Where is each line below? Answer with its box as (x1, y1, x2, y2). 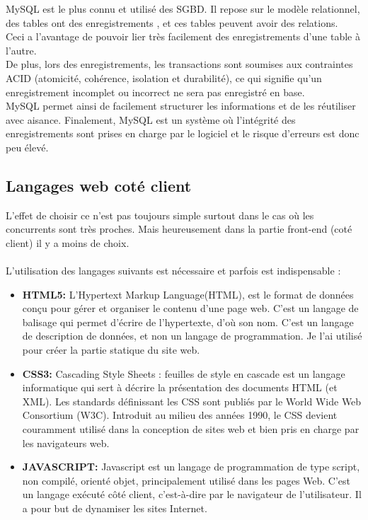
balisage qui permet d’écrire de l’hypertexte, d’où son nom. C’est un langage (22, 314, 354, 329)
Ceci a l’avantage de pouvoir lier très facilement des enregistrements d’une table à (6, 29, 360, 44)
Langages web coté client (6, 174, 192, 196)
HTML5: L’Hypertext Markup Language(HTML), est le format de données (22, 287, 354, 301)
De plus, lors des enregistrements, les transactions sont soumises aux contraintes (6, 57, 353, 71)
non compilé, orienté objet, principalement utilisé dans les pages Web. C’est (22, 473, 351, 487)
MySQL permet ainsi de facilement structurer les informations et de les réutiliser (6, 98, 356, 113)
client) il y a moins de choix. (6, 235, 130, 250)
